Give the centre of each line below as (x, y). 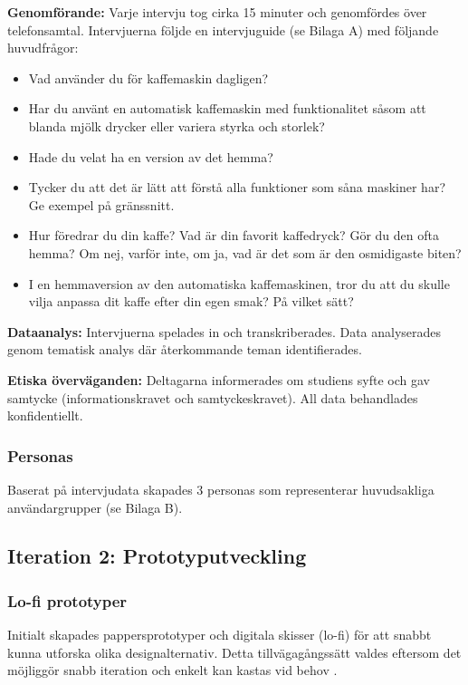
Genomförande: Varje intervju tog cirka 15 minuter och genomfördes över (217, 12)
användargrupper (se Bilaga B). (95, 507)
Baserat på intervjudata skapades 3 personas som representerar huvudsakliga (221, 489)
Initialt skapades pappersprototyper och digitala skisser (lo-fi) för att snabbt (220, 635)
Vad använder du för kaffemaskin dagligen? (148, 77)
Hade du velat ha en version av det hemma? (151, 156)
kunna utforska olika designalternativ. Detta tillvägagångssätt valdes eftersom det (234, 652)
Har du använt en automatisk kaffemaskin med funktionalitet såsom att (227, 108)
